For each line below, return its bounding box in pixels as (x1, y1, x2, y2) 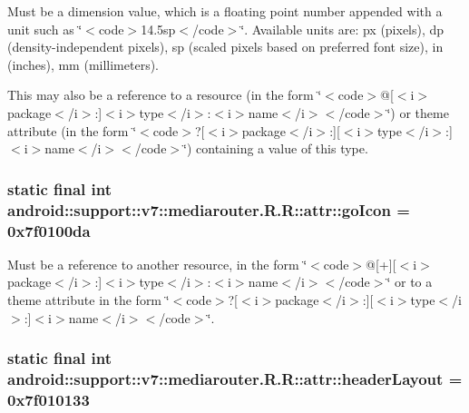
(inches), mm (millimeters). (7, 54, 160, 74)
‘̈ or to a (386, 272, 433, 291)
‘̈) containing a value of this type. (183, 139, 368, 158)
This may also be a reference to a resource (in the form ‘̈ (7, 85, 322, 104)
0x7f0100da (7, 219, 91, 241)
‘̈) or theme (386, 103, 449, 122)
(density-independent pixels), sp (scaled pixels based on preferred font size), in (7, 37, 444, 56)
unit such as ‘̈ (7, 19, 83, 38)
